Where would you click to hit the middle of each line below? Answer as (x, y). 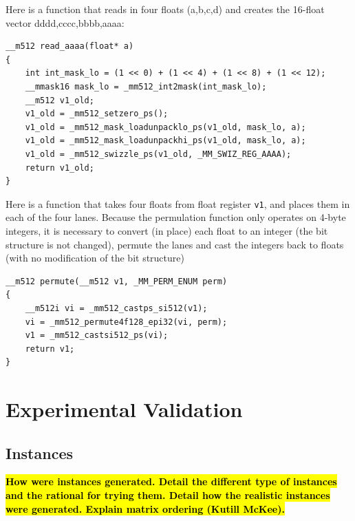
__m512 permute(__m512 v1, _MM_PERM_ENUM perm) (117, 281)
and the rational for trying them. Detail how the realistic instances (168, 495)
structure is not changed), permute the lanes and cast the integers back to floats (175, 244)
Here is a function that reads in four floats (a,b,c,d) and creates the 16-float (165, 9)
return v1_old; (60, 168)
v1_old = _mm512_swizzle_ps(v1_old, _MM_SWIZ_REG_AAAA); (158, 154)
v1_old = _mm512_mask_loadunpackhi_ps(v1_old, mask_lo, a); (165, 141)
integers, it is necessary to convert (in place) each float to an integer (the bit (167, 230)
